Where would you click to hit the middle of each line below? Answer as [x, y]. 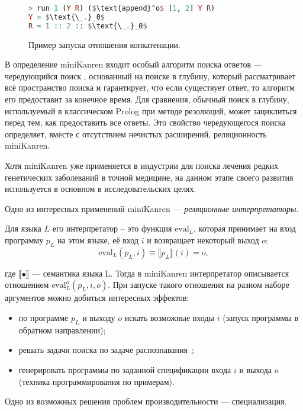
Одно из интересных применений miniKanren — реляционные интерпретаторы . [152, 208]
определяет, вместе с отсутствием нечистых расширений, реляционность [136, 134]
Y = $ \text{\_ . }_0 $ [67, 17]
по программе [43, 317]
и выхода [255, 369]
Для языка [23, 228]
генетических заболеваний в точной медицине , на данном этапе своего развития [149, 177]
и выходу [99, 317]
